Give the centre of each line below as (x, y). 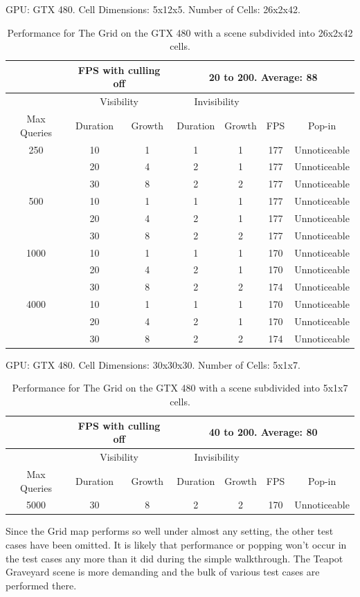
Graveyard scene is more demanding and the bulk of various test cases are (163, 572)
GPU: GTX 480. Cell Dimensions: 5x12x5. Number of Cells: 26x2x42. (153, 9)
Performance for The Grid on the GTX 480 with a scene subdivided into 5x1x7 (180, 388)
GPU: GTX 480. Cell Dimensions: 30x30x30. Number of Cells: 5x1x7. (153, 364)
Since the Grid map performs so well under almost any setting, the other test (170, 531)
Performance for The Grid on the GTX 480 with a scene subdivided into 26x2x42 (180, 32)
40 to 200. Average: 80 (263, 432)
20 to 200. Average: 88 (263, 76)
